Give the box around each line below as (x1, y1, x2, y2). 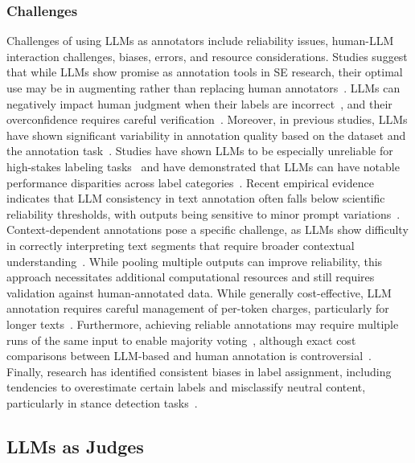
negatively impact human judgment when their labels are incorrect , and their (6, 95, 392, 112)
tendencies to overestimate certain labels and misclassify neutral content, (6, 379, 366, 395)
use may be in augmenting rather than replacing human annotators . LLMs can (6, 80, 401, 96)
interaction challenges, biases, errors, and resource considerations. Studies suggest (6, 47, 408, 64)
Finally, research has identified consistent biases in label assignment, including (6, 363, 392, 379)
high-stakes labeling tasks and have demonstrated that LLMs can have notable (6, 158, 400, 174)
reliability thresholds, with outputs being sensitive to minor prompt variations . (6, 205, 401, 222)
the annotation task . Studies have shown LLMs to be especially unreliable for (6, 142, 393, 159)
